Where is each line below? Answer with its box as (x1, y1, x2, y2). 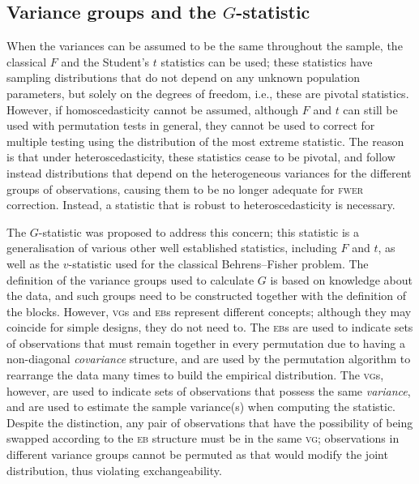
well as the (6, 255, 60, 272)
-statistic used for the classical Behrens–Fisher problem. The (68, 255, 369, 272)
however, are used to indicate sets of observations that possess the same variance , (6, 382, 411, 399)
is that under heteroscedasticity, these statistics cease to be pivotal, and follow (6, 148, 395, 165)
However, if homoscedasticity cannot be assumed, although (6, 101, 299, 118)
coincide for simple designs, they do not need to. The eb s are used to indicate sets (6, 319, 413, 336)
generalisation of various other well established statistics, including (6, 239, 337, 256)
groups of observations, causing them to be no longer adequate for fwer (6, 180, 364, 197)
